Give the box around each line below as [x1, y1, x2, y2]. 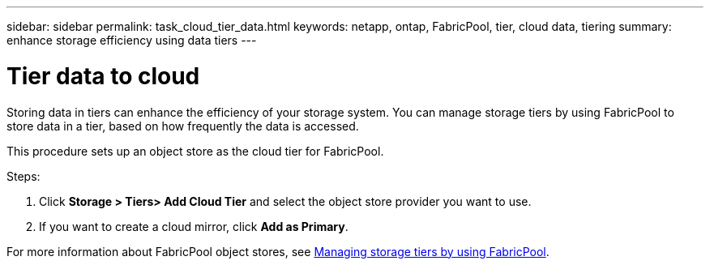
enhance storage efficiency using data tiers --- [6, 33, 257, 47]
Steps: [6, 169, 41, 183]
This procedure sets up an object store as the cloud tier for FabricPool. [6, 143, 384, 158]
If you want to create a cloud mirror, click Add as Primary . [39, 219, 349, 233]
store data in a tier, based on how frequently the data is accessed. [6, 118, 359, 133]
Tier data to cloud [6, 62, 200, 90]
